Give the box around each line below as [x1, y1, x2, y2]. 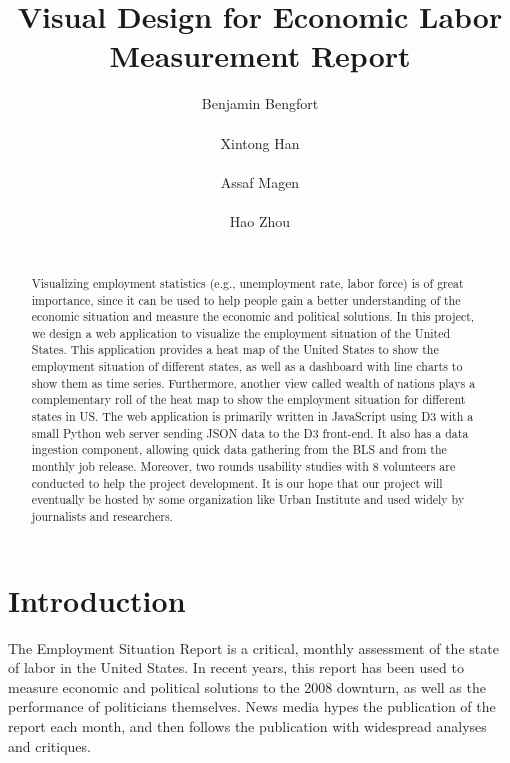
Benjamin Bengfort [201, 93, 319, 114]
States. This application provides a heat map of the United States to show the [31, 341, 439, 358]
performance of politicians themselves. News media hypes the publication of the [8, 696, 496, 717]
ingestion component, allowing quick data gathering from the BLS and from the [31, 441, 447, 458]
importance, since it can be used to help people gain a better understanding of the [31, 291, 461, 308]
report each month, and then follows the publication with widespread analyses [8, 716, 487, 737]
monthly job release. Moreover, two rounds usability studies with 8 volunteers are [31, 458, 456, 475]
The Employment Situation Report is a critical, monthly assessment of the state [8, 637, 499, 658]
